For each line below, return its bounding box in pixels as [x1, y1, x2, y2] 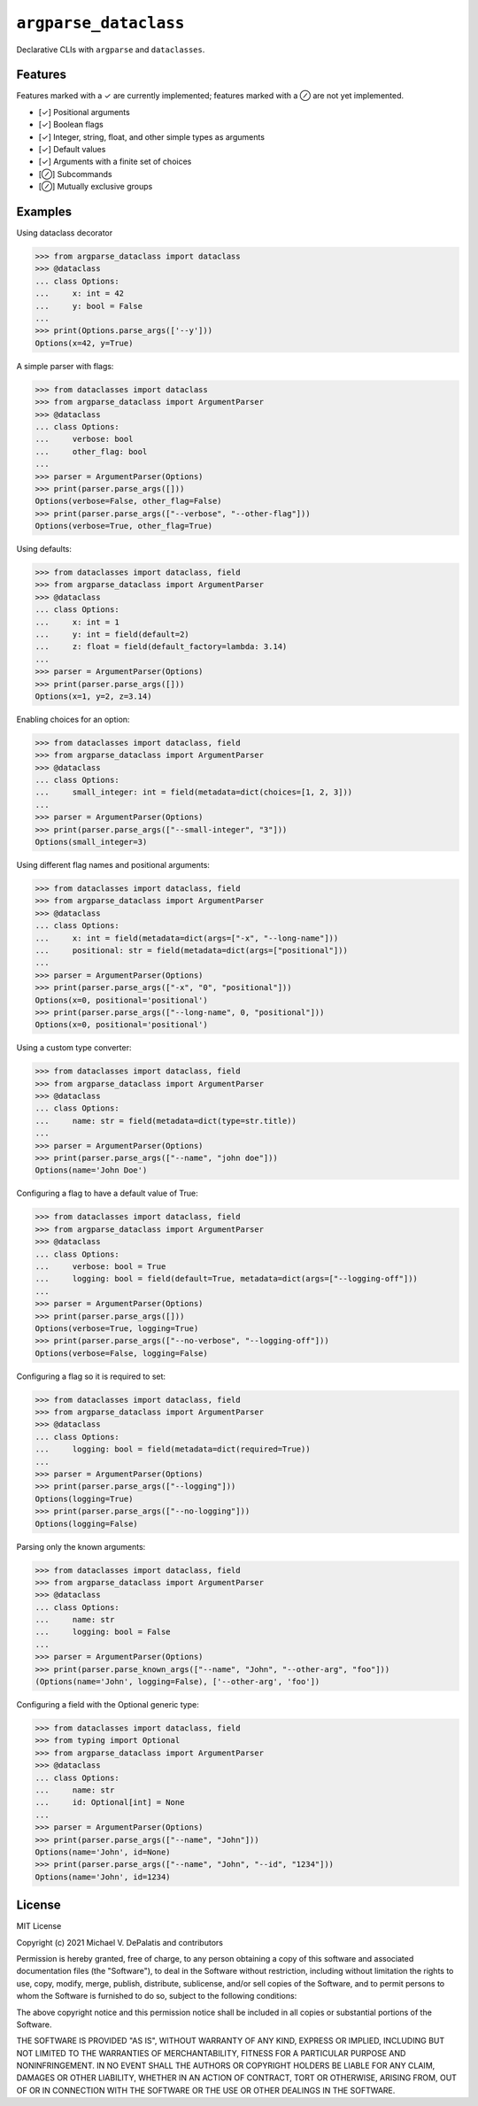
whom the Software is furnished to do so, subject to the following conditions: [16, 1991, 297, 2001]
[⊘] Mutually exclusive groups [38, 182, 153, 192]
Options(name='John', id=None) [35, 1847, 172, 1857]
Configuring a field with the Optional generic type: [16, 1700, 199, 1710]
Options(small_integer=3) [35, 837, 148, 848]
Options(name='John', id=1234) [35, 1871, 172, 1882]
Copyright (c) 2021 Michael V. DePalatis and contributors [16, 1937, 223, 1947]
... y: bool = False [35, 301, 143, 311]
